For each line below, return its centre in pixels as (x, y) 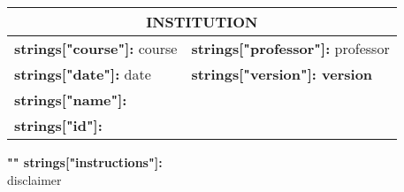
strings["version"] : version (282, 74)
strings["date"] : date (83, 74)
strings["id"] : (58, 125)
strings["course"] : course (96, 48)
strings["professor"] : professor (290, 48)
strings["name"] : (71, 100)
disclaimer (34, 179)
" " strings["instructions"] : (85, 162)
